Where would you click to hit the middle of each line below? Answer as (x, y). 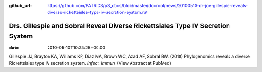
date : (14, 48)
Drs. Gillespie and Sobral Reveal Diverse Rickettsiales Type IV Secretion (120, 26)
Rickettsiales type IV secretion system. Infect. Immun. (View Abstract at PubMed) (90, 63)
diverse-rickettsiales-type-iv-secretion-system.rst (98, 12)
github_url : (20, 6)
